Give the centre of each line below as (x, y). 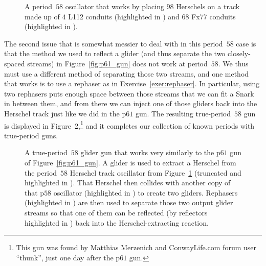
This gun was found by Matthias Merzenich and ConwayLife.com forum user (136, 247)
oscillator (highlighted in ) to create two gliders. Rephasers (146, 192)
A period (39, 6)
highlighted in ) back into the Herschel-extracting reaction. (117, 222)
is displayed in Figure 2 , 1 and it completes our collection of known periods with (129, 125)
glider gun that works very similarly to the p (150, 152)
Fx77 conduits (214, 16)
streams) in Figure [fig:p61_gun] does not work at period (117, 63)
